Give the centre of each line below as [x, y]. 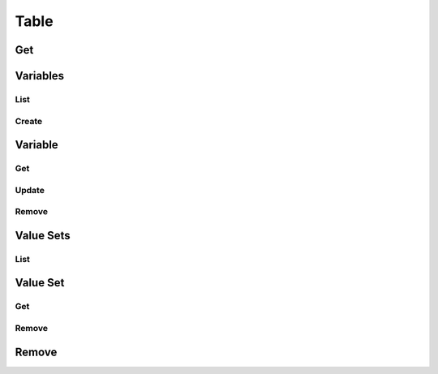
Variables [40, 76]
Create [29, 121]
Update [30, 190]
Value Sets [43, 235]
